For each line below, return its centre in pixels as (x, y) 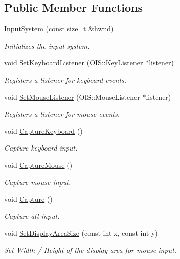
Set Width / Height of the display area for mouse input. (91, 250)
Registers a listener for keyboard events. (65, 79)
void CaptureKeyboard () (43, 131)
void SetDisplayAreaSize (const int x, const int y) (81, 233)
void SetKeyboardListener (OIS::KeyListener (74, 63)
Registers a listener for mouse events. (62, 114)
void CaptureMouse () (38, 164)
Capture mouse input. (38, 182)
